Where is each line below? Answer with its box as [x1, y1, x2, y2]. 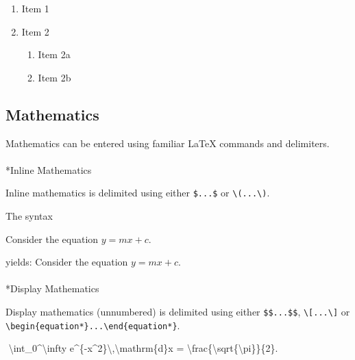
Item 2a [38, 47, 71, 62]
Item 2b [38, 70, 71, 84]
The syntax [5, 209, 53, 223]
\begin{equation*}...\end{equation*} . [5, 318, 180, 332]
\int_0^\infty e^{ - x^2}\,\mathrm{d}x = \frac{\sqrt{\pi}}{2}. [8, 341, 278, 355]
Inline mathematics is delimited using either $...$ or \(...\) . [5, 185, 270, 200]
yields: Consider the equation [5, 255, 128, 269]
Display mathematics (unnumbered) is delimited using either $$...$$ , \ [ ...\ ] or [5, 304, 350, 318]
